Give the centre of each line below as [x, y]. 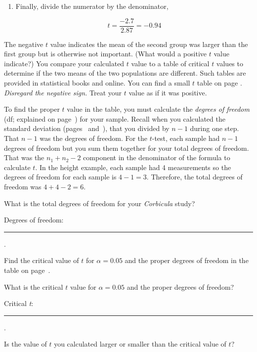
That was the [24, 157]
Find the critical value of [42, 260]
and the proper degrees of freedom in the [187, 260]
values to [230, 63]
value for [83, 286]
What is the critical [34, 286]
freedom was [23, 186]
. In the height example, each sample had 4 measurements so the [133, 167]
